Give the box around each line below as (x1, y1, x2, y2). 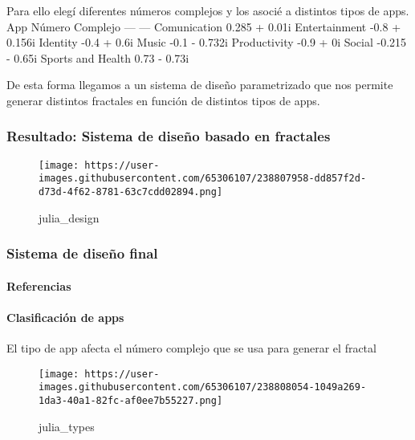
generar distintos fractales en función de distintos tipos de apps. (6, 92, 320, 108)
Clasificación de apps (6, 308, 124, 325)
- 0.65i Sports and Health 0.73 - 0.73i (6, 49, 189, 66)
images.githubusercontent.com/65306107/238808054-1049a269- (39, 381, 367, 393)
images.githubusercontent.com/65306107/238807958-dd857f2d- (39, 173, 367, 185)
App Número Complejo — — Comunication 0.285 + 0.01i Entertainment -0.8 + (6, 18, 401, 35)
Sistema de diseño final (6, 243, 158, 263)
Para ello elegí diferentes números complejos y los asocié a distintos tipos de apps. (6, 2, 409, 18)
